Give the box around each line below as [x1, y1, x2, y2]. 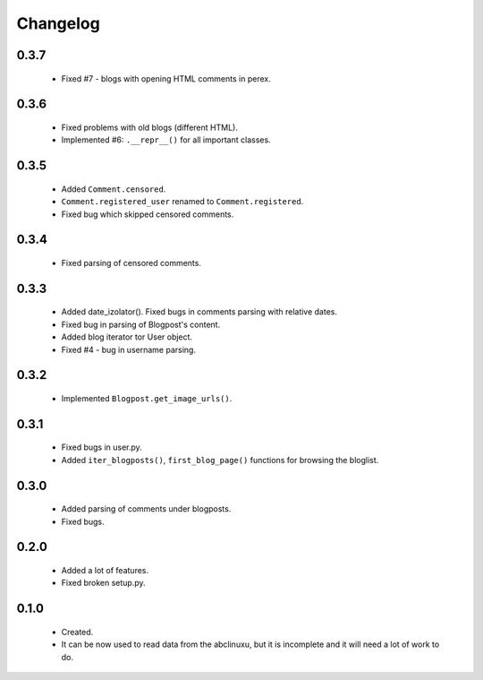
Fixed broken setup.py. [61, 578, 147, 589]
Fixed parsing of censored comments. [61, 257, 201, 268]
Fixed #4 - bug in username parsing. [61, 344, 197, 355]
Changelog [16, 13, 100, 33]
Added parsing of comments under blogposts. [61, 504, 232, 514]
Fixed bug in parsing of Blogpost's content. [61, 319, 221, 330]
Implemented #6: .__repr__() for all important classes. [61, 134, 272, 145]
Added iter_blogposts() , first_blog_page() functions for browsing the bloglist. [61, 454, 379, 465]
